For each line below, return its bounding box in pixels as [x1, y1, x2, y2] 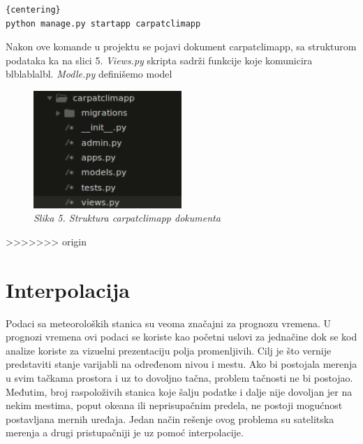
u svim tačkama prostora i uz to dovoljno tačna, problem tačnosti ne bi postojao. [6, 371, 353, 385]
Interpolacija [6, 275, 130, 303]
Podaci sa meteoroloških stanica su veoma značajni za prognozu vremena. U [6, 315, 332, 330]
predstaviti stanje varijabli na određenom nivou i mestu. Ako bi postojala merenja [6, 357, 357, 371]
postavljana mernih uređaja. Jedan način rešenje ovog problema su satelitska [6, 411, 334, 426]
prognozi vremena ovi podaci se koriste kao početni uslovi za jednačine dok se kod [6, 329, 357, 344]
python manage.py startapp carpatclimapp [6, 18, 201, 29]
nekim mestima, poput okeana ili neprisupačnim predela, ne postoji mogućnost [6, 398, 343, 413]
